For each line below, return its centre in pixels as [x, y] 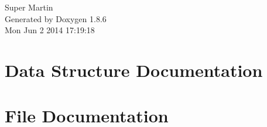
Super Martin [29, 7]
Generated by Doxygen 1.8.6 [56, 18]
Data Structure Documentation [134, 70]
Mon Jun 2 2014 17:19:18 [50, 30]
